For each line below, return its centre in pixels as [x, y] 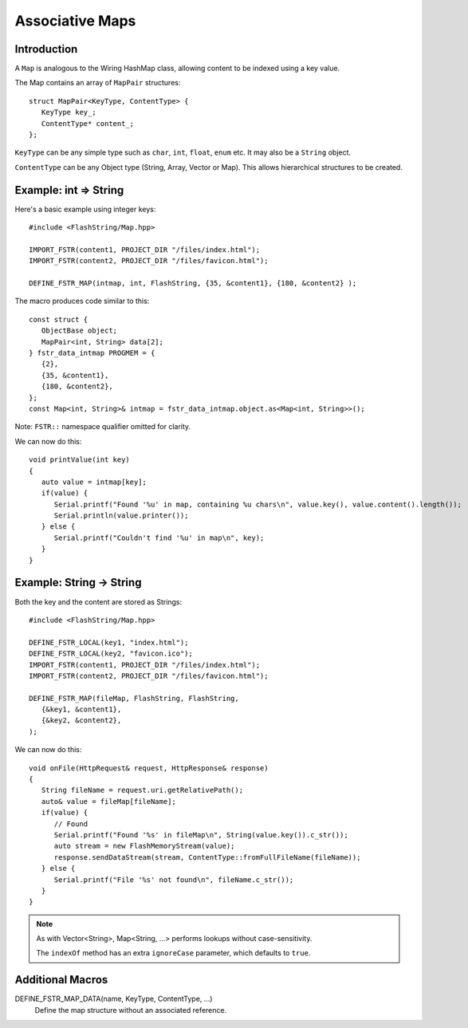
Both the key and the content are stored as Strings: [98, 601]
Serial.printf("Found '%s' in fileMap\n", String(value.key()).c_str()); [201, 835]
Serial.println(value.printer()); [121, 516]
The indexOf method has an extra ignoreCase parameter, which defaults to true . [173, 953]
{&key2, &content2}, [81, 721]
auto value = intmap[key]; [94, 482]
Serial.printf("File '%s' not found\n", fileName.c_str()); [174, 880]
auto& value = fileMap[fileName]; [109, 801]
